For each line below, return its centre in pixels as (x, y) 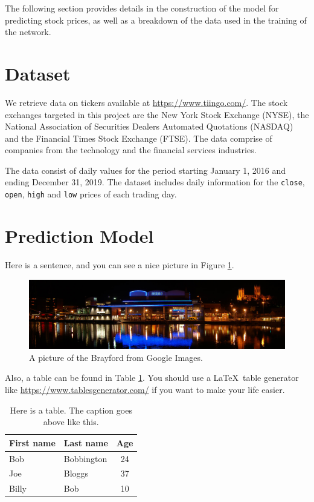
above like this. (71, 422)
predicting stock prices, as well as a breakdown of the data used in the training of (156, 20)
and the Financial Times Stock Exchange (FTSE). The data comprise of (139, 138)
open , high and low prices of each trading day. (91, 194)
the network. (28, 32)
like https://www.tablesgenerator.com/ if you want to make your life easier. (145, 389)
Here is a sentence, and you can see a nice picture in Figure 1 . (120, 264)
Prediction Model (79, 235)
